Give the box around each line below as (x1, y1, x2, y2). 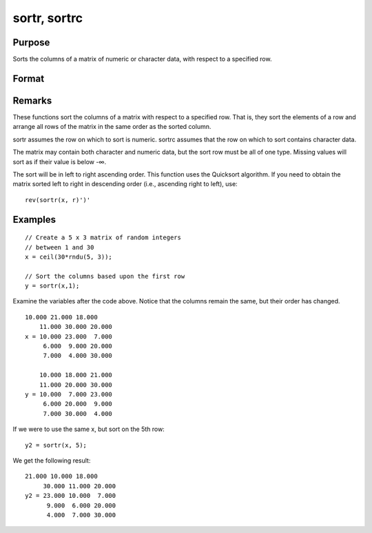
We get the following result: (12, 456, 91, 465)
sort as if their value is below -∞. (12, 157, 107, 165)
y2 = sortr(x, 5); (25, 441, 87, 449)
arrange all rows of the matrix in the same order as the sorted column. (12, 123, 211, 131)
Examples (12, 214, 56, 225)
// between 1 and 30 (25, 243, 94, 251)
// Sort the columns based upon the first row (25, 272, 185, 280)
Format (12, 72, 45, 84)
